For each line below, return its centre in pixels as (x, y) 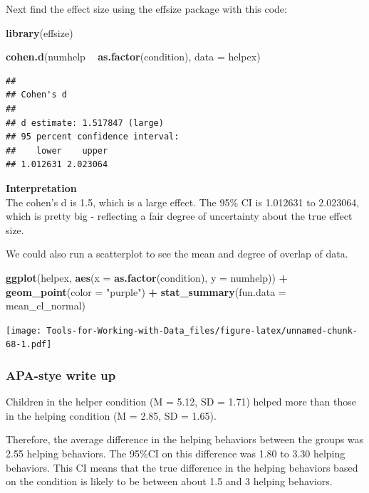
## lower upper (57, 150)
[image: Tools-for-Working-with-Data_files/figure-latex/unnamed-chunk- (182, 330)
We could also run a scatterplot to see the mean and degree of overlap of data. (177, 254)
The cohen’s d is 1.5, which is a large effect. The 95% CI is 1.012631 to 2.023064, (183, 202)
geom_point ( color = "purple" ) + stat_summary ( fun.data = (146, 291)
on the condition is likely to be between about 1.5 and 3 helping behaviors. (169, 481)
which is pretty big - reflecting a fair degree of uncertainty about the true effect (179, 216)
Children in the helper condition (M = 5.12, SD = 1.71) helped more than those (181, 402)
